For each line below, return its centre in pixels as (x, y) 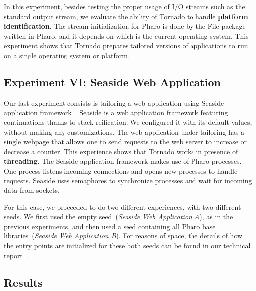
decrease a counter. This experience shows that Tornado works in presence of (121, 151)
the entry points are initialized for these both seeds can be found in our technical (127, 246)
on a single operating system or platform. (67, 55)
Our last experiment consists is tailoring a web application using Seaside (114, 102)
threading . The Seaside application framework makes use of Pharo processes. (123, 161)
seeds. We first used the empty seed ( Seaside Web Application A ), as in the (119, 216)
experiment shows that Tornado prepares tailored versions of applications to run (126, 45)
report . (16, 255)
